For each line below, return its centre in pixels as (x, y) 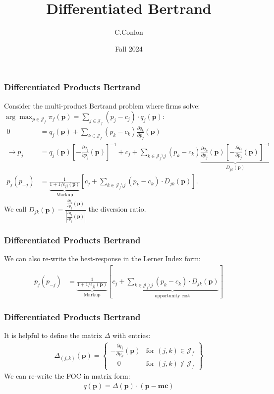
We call (15, 209)
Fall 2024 (129, 48)
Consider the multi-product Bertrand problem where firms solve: (102, 105)
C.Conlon (129, 32)
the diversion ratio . (117, 209)
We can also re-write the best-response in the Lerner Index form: (102, 258)
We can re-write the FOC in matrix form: (67, 376)
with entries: (132, 335)
